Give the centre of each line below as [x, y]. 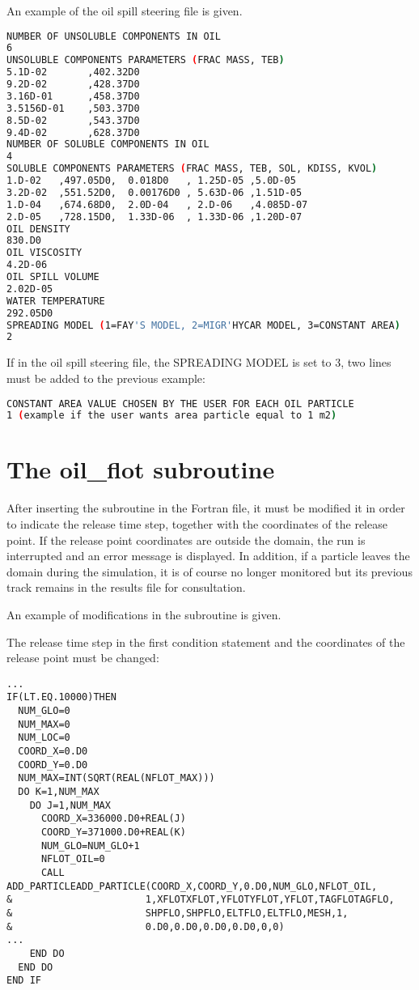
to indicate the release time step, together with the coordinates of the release [197, 524]
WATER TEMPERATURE [56, 301]
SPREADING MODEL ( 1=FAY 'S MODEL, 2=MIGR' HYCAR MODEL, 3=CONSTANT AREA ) [203, 325]
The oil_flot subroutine [141, 469]
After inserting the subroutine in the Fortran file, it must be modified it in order [206, 508]
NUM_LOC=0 [44, 738]
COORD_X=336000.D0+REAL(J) [113, 819]
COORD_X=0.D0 [53, 752]
